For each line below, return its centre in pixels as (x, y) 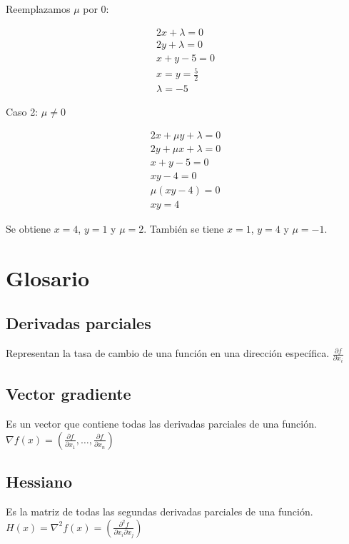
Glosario (48, 277)
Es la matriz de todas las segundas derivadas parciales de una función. (160, 511)
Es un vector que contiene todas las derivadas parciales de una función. (161, 424)
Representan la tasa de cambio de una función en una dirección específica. (168, 353)
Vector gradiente (69, 394)
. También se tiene (184, 228)
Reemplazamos (38, 9)
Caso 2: (22, 112)
